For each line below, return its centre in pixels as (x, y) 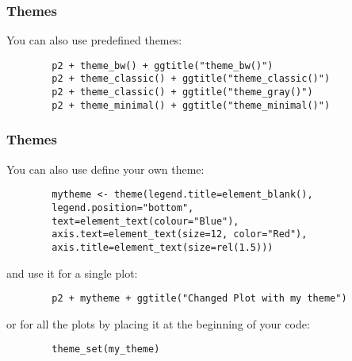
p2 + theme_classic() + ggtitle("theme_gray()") (182, 92)
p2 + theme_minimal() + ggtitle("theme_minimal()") (191, 105)
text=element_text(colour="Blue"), (145, 221)
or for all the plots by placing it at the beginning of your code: (158, 323)
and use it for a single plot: (72, 273)
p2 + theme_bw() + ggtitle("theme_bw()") (163, 65)
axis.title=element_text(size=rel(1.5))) (163, 247)
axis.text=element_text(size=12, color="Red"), (180, 234)
